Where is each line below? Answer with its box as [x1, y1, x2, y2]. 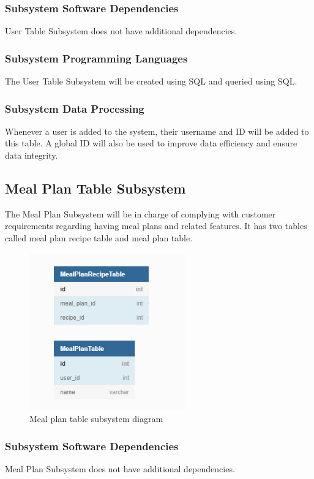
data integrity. [5, 149, 58, 162]
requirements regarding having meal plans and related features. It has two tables [5, 219, 307, 232]
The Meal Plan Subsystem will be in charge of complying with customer [5, 207, 276, 220]
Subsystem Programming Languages [5, 50, 188, 66]
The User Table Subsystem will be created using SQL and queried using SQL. [5, 75, 297, 88]
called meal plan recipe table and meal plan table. [5, 232, 193, 244]
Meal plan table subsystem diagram [29, 412, 163, 424]
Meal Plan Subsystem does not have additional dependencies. [5, 462, 235, 475]
